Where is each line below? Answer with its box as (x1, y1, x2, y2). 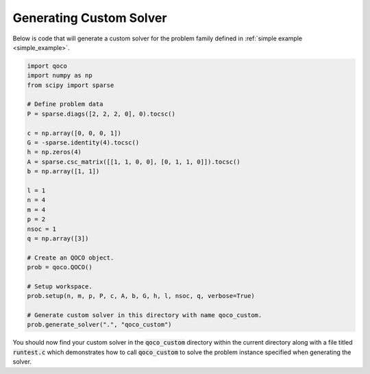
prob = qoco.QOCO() (27, 264, 92, 271)
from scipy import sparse (27, 81, 114, 89)
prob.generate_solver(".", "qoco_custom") (27, 321, 172, 329)
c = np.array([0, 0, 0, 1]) (27, 129, 121, 137)
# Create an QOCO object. (27, 253, 114, 262)
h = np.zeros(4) (27, 148, 82, 156)
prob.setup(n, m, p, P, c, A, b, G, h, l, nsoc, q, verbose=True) (27, 292, 255, 300)
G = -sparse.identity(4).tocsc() (27, 139, 140, 147)
